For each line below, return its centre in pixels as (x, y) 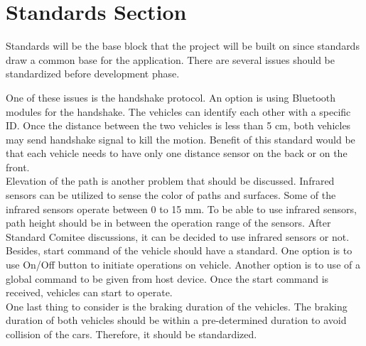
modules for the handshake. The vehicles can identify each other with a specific (178, 111)
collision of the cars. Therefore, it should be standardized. (131, 334)
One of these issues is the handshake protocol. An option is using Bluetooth (171, 97)
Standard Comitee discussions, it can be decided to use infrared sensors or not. (178, 236)
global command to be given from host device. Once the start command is (167, 278)
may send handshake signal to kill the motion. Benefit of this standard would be (181, 139)
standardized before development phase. (93, 74)
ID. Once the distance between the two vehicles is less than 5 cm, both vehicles (178, 125)
